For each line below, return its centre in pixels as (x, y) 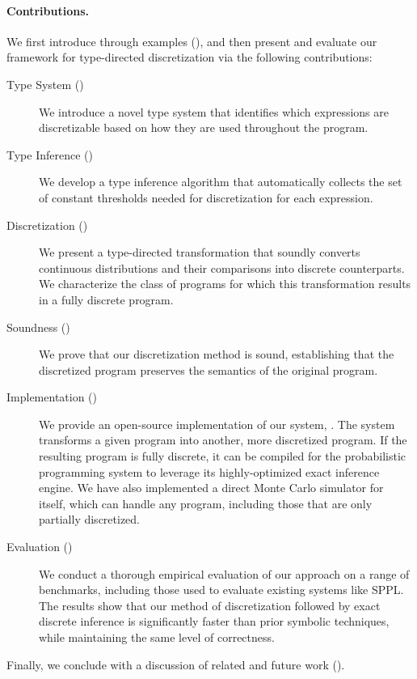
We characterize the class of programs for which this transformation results (225, 284)
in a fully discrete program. (106, 299)
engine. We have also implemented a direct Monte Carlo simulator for (211, 488)
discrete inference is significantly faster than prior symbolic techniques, (214, 621)
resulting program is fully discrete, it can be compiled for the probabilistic (223, 456)
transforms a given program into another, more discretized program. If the (223, 440)
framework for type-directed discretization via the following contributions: (190, 57)
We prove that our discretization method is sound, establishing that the (217, 354)
